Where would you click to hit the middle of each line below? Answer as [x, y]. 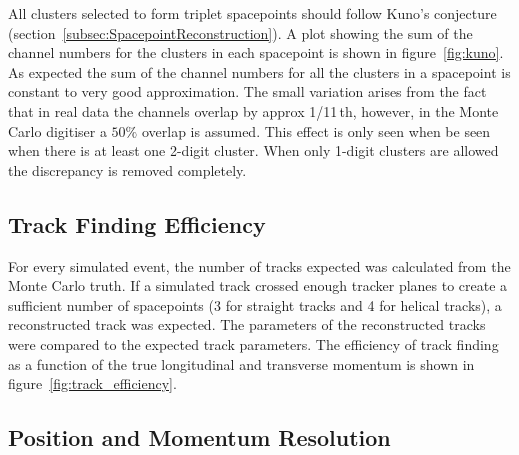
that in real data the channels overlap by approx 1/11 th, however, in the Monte [253, 110]
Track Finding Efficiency [137, 223]
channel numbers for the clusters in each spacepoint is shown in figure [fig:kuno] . [256, 52]
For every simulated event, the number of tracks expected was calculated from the [259, 265]
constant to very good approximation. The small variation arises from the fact [247, 91]
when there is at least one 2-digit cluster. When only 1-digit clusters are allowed [253, 150]
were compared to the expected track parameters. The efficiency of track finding [253, 343]
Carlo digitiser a [57, 130]
